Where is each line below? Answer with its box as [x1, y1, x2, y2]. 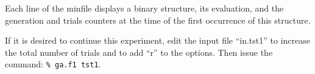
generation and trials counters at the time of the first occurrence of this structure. [5, 13, 311, 26]
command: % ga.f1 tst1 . [5, 58, 101, 70]
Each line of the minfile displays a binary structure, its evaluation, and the [5, 2, 284, 14]
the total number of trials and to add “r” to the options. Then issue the [5, 45, 273, 58]
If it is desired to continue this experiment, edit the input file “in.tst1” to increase [5, 34, 310, 47]
